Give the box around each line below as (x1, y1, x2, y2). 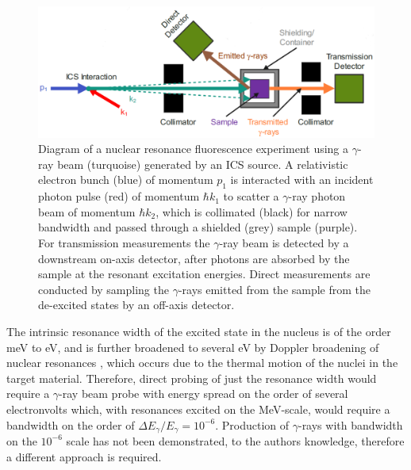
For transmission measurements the (38, 234, 210, 250)
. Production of (215, 416, 290, 433)
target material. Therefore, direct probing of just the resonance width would (6, 369, 377, 386)
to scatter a (223, 188, 279, 204)
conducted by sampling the (38, 281, 169, 297)
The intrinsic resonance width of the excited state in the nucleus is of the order (6, 323, 391, 339)
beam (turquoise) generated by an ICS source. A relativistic (57, 155, 348, 172)
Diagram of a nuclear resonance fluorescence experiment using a (38, 140, 349, 157)
